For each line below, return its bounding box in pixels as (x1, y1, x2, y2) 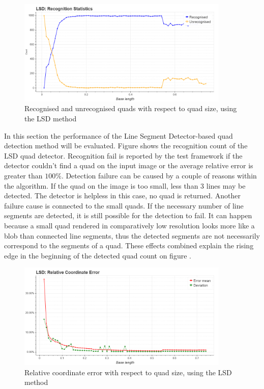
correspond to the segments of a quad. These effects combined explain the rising (4, 240, 254, 251)
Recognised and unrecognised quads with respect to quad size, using (24, 103, 237, 114)
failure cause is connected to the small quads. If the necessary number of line (4, 200, 244, 211)
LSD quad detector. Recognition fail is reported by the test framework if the (4, 150, 243, 161)
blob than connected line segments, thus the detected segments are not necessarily (4, 230, 260, 241)
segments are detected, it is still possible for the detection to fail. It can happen (4, 210, 252, 221)
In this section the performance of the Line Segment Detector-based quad (4, 130, 233, 141)
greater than (4, 170, 43, 180)
